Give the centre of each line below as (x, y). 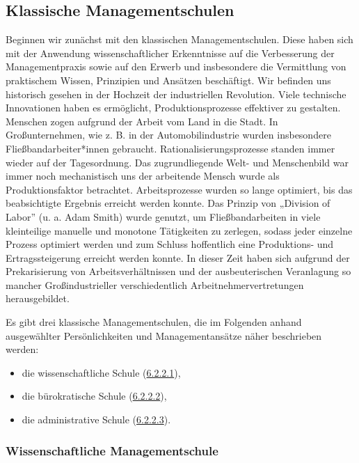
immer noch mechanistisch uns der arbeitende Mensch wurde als (143, 176)
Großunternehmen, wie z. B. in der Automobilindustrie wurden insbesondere (168, 135)
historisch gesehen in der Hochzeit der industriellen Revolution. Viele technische (176, 94)
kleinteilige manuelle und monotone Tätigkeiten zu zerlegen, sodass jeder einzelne (179, 230)
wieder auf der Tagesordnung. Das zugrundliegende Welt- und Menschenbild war (177, 162)
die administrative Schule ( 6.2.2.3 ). (96, 419)
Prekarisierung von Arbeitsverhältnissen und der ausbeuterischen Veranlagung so (178, 271)
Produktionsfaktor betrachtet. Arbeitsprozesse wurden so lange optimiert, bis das (179, 189)
